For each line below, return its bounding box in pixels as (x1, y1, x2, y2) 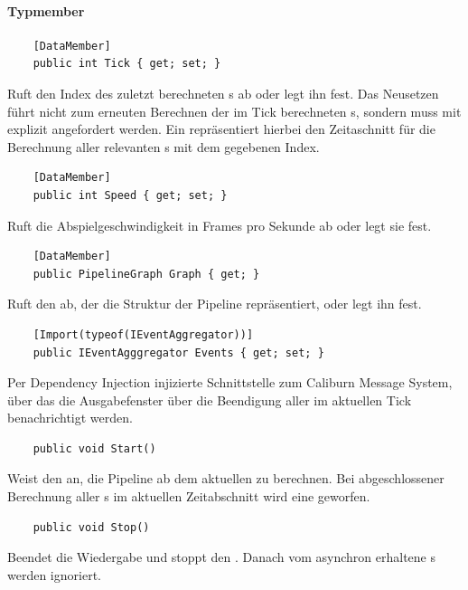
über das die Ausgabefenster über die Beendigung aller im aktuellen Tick (7, 390, 412, 409)
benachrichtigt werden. (7, 408, 133, 427)
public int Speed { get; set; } (33, 188, 228, 202)
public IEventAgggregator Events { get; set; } (33, 346, 324, 359)
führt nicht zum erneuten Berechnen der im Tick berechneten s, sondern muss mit (7, 101, 462, 120)
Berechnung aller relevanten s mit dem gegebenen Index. (7, 137, 320, 156)
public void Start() (33, 442, 156, 455)
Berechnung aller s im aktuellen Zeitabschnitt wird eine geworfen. (7, 487, 370, 506)
